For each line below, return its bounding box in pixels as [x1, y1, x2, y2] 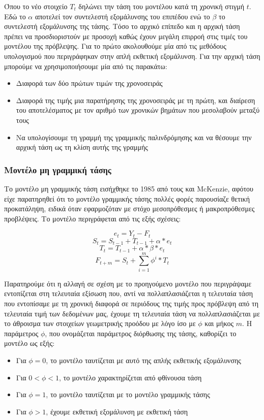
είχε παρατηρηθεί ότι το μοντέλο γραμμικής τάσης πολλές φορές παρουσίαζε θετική [4, 193, 250, 204]
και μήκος [204, 318, 234, 329]
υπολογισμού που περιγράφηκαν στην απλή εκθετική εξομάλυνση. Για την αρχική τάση [4, 50, 260, 61]
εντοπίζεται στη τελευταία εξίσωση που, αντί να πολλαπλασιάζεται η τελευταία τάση [4, 288, 253, 299]
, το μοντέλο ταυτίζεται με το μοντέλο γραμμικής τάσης [46, 389, 210, 400]
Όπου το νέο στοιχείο [4, 1, 68, 11]
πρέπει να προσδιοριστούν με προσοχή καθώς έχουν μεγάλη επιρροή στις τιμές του [4, 30, 248, 41]
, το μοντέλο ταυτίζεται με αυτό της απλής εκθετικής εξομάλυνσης [46, 354, 241, 365]
